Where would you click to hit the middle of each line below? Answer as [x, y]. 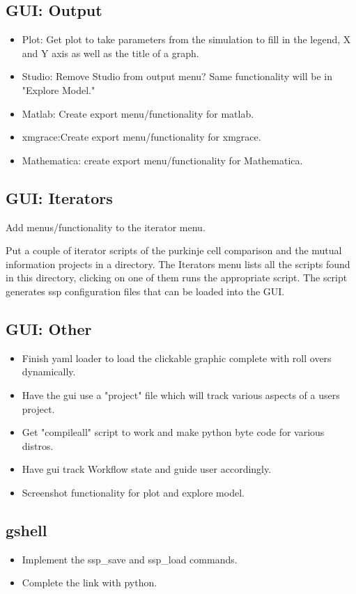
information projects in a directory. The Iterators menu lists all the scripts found [178, 264]
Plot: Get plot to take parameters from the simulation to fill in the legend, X [186, 39]
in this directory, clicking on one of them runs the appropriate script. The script [177, 278]
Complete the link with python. [90, 583]
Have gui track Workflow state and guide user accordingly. [147, 469]
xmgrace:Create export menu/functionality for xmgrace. [141, 137]
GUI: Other [49, 328]
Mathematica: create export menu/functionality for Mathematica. [162, 160]
